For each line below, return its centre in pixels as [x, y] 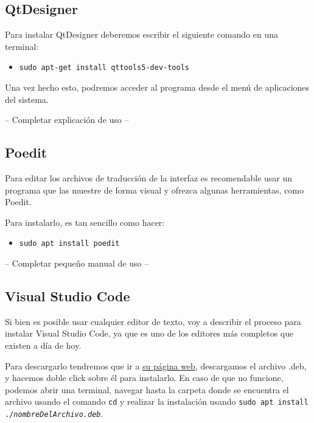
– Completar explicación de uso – [67, 120]
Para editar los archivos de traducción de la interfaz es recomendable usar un [149, 178]
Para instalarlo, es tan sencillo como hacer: [85, 222]
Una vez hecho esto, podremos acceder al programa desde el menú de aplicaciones [157, 87]
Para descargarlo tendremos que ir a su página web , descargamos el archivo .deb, [156, 365]
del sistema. [27, 99]
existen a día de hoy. [43, 345]
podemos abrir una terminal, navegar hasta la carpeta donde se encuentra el [147, 389]
